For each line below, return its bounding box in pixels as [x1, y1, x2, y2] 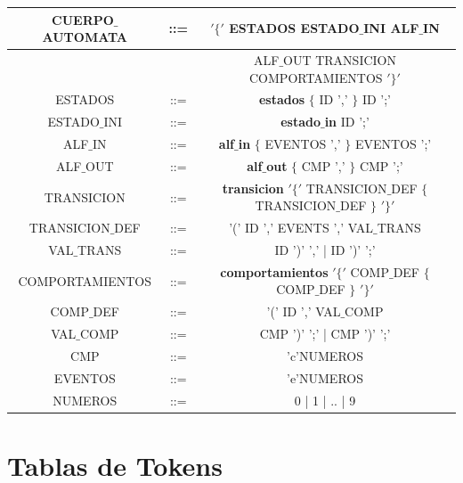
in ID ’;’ [324, 112, 370, 131]
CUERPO [52, 10, 114, 29]
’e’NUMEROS [287, 368, 363, 387]
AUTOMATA [42, 28, 128, 46]
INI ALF [363, 19, 419, 37]
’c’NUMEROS [287, 347, 363, 364]
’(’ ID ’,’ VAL [266, 302, 341, 321]
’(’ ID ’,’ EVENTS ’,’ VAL [229, 218, 373, 237]
